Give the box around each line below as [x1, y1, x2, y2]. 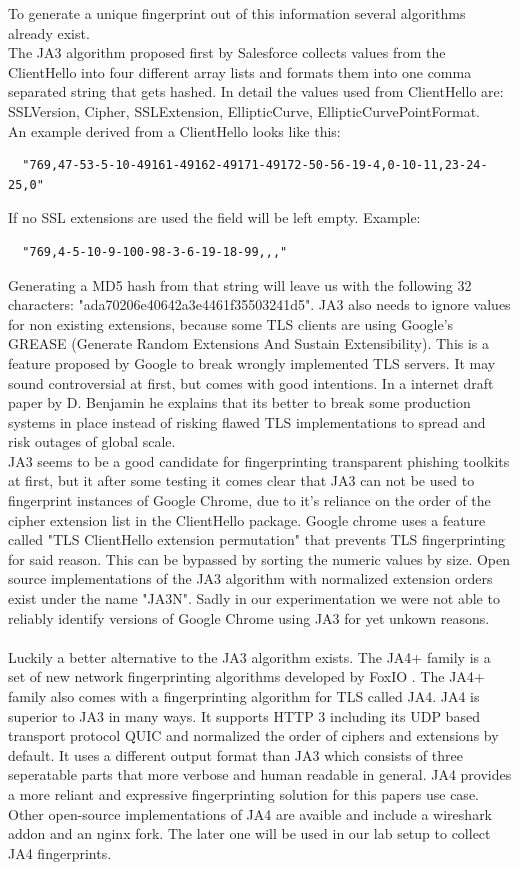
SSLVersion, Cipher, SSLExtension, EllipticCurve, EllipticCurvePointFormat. [8, 100, 480, 121]
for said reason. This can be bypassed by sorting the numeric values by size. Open [8, 548, 511, 569]
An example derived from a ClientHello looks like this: [8, 120, 341, 141]
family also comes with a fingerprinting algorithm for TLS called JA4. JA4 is [8, 686, 480, 706]
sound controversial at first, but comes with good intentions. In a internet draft [8, 372, 494, 393]
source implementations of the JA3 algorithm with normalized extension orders [8, 568, 493, 589]
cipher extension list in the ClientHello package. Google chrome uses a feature [8, 509, 486, 530]
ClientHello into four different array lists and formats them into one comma [8, 61, 472, 82]
